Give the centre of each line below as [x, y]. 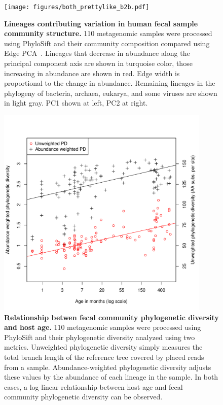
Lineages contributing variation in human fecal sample [101, 23]
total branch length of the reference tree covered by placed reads [104, 357]
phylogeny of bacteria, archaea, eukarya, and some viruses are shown [111, 93]
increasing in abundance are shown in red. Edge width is [92, 73]
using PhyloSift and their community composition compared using [107, 43]
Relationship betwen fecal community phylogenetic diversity [111, 317]
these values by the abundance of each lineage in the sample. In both [111, 377]
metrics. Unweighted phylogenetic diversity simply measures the [103, 347]
